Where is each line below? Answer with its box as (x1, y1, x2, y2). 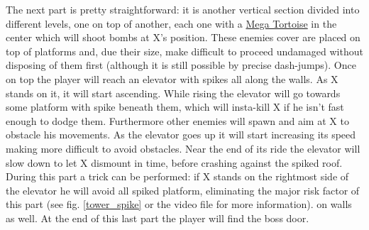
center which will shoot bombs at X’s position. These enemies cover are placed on (6, 30, 360, 45)
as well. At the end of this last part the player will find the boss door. (6, 210, 309, 225)
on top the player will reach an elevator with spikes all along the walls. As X (6, 71, 338, 86)
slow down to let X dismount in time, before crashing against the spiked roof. (6, 155, 343, 170)
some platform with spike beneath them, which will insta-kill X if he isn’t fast (6, 99, 344, 114)
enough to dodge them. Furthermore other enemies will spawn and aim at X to (6, 113, 349, 128)
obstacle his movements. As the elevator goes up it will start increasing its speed (6, 127, 356, 142)
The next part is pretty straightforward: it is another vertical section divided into (6, 2, 360, 16)
